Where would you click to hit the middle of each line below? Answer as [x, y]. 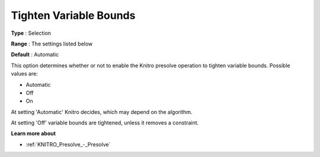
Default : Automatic [35, 55]
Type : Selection [31, 33]
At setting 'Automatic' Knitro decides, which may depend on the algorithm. [102, 112]
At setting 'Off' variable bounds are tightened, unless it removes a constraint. [105, 123]
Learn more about [33, 133]
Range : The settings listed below [52, 44]
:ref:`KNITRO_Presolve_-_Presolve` [68, 144]
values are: [24, 74]
